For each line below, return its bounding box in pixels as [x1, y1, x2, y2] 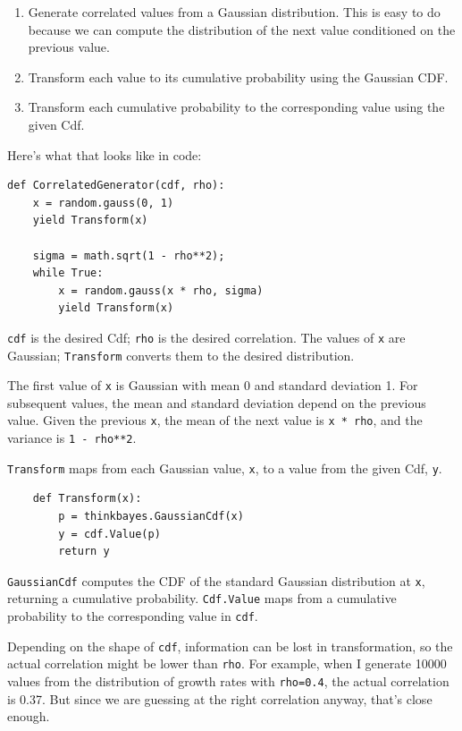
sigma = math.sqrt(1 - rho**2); [32, 249, 225, 262]
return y [58, 545, 110, 558]
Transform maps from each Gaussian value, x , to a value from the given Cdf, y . [7, 458, 442, 477]
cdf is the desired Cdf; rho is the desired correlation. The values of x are [7, 327, 406, 346]
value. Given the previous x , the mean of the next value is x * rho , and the [7, 411, 423, 429]
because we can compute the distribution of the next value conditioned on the [28, 20, 456, 38]
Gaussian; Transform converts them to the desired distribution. [7, 345, 355, 364]
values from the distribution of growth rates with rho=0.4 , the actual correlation [7, 672, 449, 691]
